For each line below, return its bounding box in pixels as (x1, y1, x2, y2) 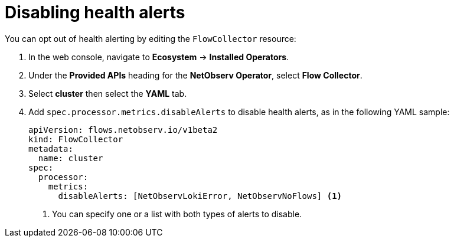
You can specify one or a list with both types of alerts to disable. (52, 208, 302, 219)
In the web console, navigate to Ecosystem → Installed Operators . (28, 51, 289, 62)
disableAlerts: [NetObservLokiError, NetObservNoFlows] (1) (58, 191, 342, 201)
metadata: (28, 143, 73, 153)
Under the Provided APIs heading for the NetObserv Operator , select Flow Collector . (28, 70, 362, 80)
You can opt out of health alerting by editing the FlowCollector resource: (5, 33, 296, 44)
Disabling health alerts (5, 2, 185, 22)
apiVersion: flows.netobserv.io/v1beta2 (28, 125, 218, 135)
